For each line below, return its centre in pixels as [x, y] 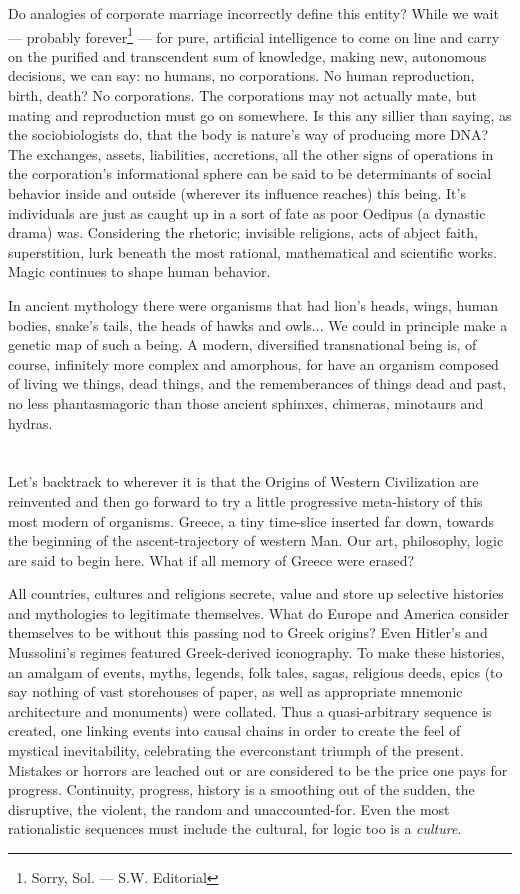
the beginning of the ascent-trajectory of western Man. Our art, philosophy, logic [256, 540]
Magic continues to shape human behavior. [139, 271]
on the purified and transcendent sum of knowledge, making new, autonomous [247, 55]
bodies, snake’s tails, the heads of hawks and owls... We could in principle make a [258, 324]
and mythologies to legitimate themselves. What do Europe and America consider [259, 612]
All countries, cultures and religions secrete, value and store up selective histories [256, 593]
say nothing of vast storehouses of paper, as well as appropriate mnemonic [235, 691]
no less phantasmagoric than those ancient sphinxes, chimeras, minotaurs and [246, 402]
